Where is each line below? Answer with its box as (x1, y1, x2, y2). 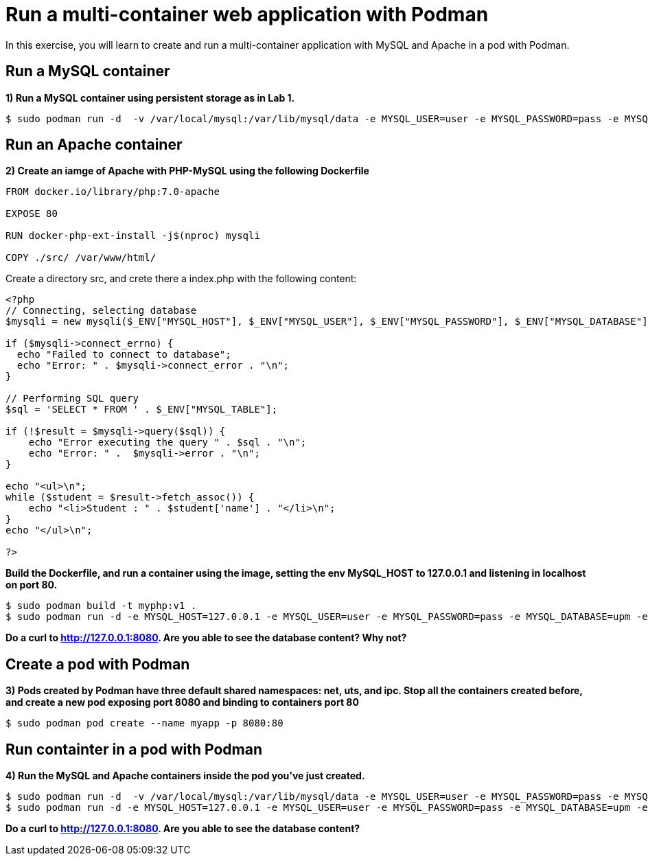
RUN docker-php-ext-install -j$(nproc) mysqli (5, 230, 260, 242)
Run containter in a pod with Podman (5, 740, 263, 758)
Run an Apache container (5, 136, 183, 154)
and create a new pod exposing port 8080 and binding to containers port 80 (5, 696, 359, 709)
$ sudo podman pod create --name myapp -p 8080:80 (5, 717, 283, 729)
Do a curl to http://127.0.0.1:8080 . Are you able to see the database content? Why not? (5, 632, 407, 644)
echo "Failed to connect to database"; (16, 349, 231, 360)
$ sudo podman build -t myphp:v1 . (5, 600, 197, 612)
